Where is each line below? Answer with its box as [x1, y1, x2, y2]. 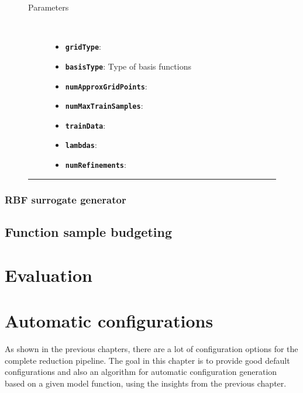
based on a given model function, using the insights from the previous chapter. [5, 377, 287, 389]
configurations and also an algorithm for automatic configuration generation [5, 366, 277, 378]
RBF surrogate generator [5, 192, 126, 206]
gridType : [65, 40, 101, 53]
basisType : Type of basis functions [65, 60, 191, 72]
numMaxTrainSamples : [65, 99, 143, 112]
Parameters [28, 1, 69, 13]
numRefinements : [65, 158, 126, 171]
